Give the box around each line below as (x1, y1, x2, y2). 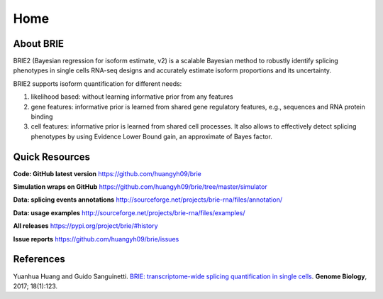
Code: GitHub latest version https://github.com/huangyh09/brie (13, 169, 201, 178)
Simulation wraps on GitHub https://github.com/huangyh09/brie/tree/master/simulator (13, 183, 267, 191)
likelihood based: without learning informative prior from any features (30, 92, 233, 101)
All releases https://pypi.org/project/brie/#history (13, 222, 159, 230)
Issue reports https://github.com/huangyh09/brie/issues (13, 234, 179, 243)
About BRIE (13, 38, 64, 50)
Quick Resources (13, 151, 91, 163)
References (13, 253, 65, 266)
